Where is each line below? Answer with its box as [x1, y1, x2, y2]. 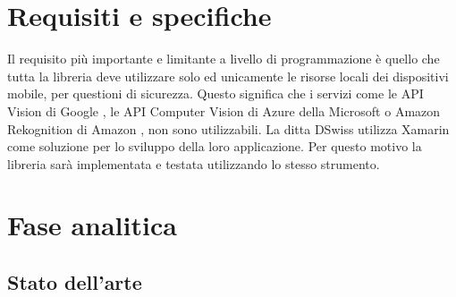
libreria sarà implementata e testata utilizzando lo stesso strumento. [7, 154, 380, 173]
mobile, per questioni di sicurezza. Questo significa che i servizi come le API [7, 84, 424, 103]
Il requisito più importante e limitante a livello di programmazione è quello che [7, 49, 440, 68]
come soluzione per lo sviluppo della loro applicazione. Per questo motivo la [7, 137, 422, 156]
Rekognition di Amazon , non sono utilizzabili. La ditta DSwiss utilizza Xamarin [7, 119, 450, 138]
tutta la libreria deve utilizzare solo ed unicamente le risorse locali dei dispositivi [7, 66, 449, 85]
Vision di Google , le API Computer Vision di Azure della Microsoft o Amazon [7, 101, 441, 120]
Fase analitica [7, 207, 177, 243]
